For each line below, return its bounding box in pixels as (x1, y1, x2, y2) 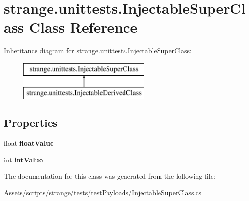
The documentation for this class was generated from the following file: (4, 171, 215, 181)
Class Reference (29, 17, 138, 37)
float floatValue (4, 138, 54, 148)
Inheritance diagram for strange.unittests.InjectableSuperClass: (4, 45, 192, 56)
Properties (4, 115, 58, 130)
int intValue (4, 154, 43, 164)
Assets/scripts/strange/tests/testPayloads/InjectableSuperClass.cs (4, 187, 202, 198)
